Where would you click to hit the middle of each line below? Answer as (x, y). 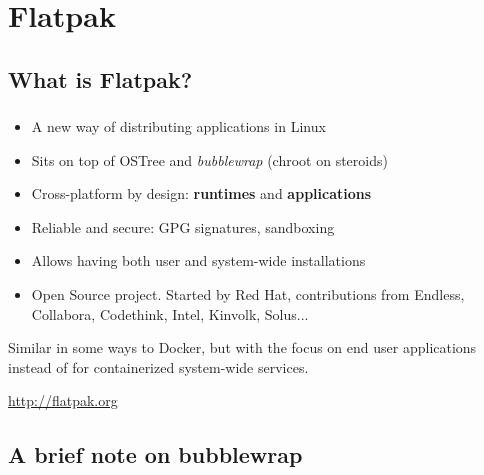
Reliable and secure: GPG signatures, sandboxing (183, 226)
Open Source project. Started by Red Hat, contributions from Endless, (248, 294)
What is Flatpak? (100, 78)
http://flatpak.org (63, 400)
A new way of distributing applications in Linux (178, 126)
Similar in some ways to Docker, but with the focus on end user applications (242, 347)
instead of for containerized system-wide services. (158, 366)
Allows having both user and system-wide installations (198, 260)
